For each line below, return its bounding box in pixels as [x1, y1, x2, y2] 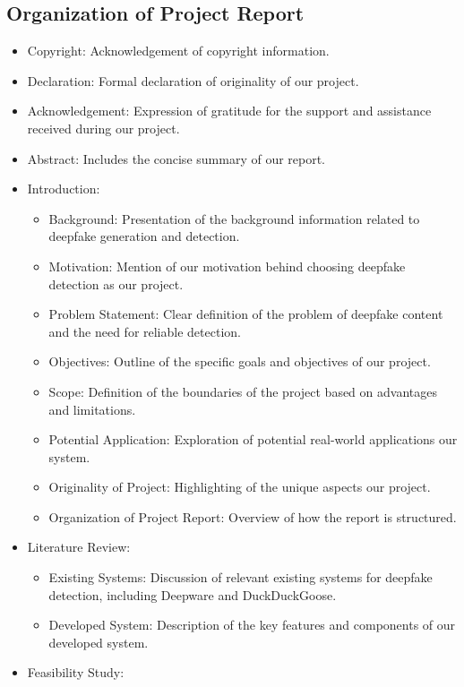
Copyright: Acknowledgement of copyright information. [27, 41, 330, 60]
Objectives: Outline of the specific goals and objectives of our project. [48, 352, 431, 371]
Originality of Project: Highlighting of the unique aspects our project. [48, 477, 431, 496]
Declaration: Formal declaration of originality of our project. [27, 71, 359, 90]
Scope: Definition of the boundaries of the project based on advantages [48, 382, 437, 400]
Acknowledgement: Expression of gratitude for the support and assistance [27, 101, 432, 120]
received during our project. [27, 118, 180, 137]
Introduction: [27, 179, 100, 198]
